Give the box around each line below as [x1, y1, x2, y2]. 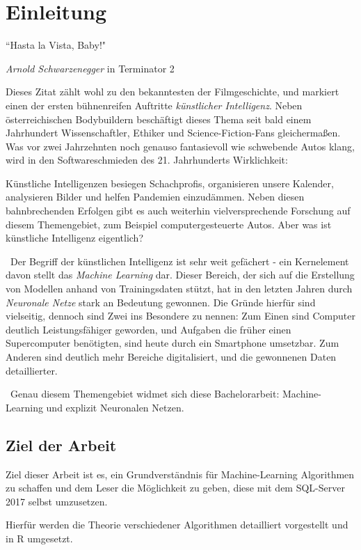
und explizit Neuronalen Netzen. [46, 400, 184, 414]
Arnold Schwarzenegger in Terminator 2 [6, 61, 175, 75]
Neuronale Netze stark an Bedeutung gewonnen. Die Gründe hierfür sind [6, 294, 316, 309]
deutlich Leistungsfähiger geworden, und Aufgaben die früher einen [6, 322, 291, 336]
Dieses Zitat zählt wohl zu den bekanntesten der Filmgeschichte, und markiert [6, 84, 339, 99]
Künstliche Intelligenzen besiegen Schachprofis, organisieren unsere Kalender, [6, 175, 334, 190]
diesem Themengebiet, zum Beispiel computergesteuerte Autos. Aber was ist [6, 217, 332, 231]
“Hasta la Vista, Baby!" [6, 38, 106, 52]
